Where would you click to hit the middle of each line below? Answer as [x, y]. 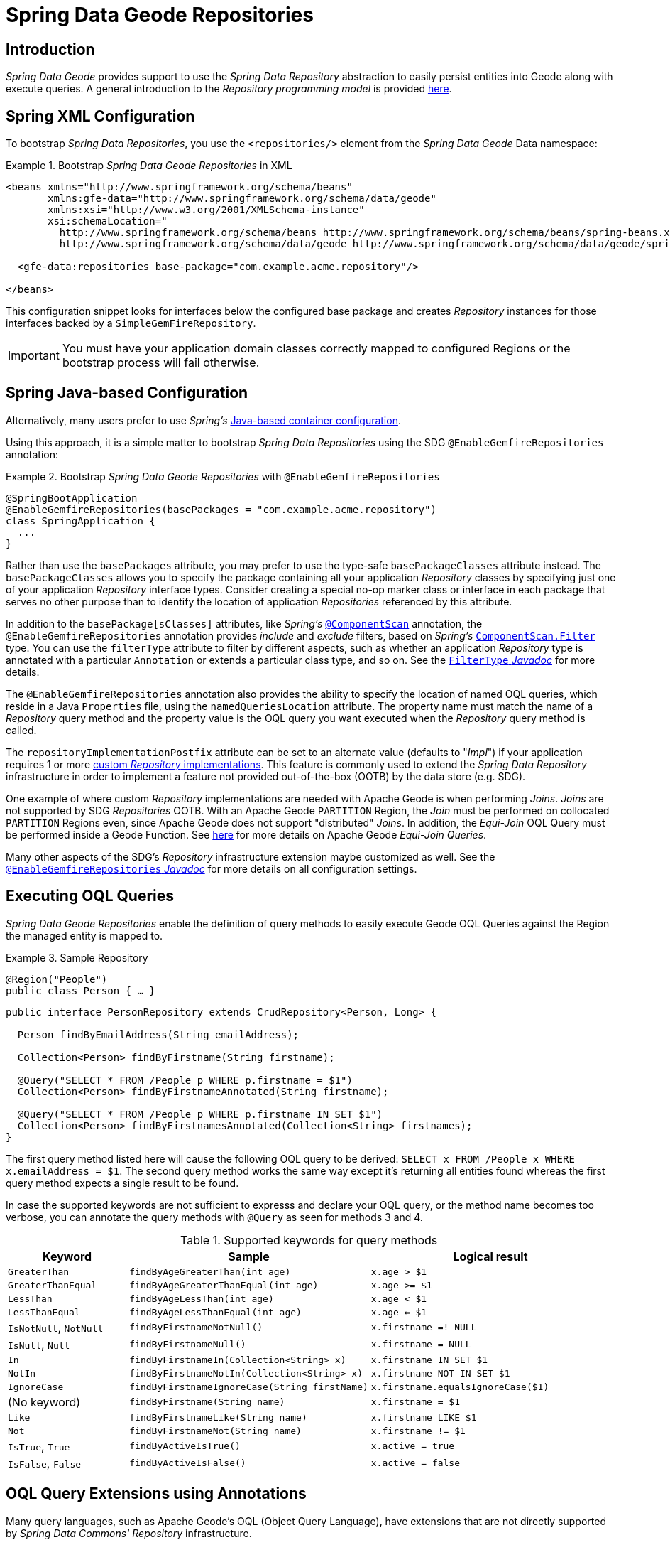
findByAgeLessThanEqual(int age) [215, 1312]
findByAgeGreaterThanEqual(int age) [224, 1285]
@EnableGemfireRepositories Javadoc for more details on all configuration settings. [212, 868]
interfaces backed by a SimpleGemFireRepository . [131, 323]
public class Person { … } [81, 990]
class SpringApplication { [81, 521]
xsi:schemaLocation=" [108, 221]
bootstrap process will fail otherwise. [161, 363]
